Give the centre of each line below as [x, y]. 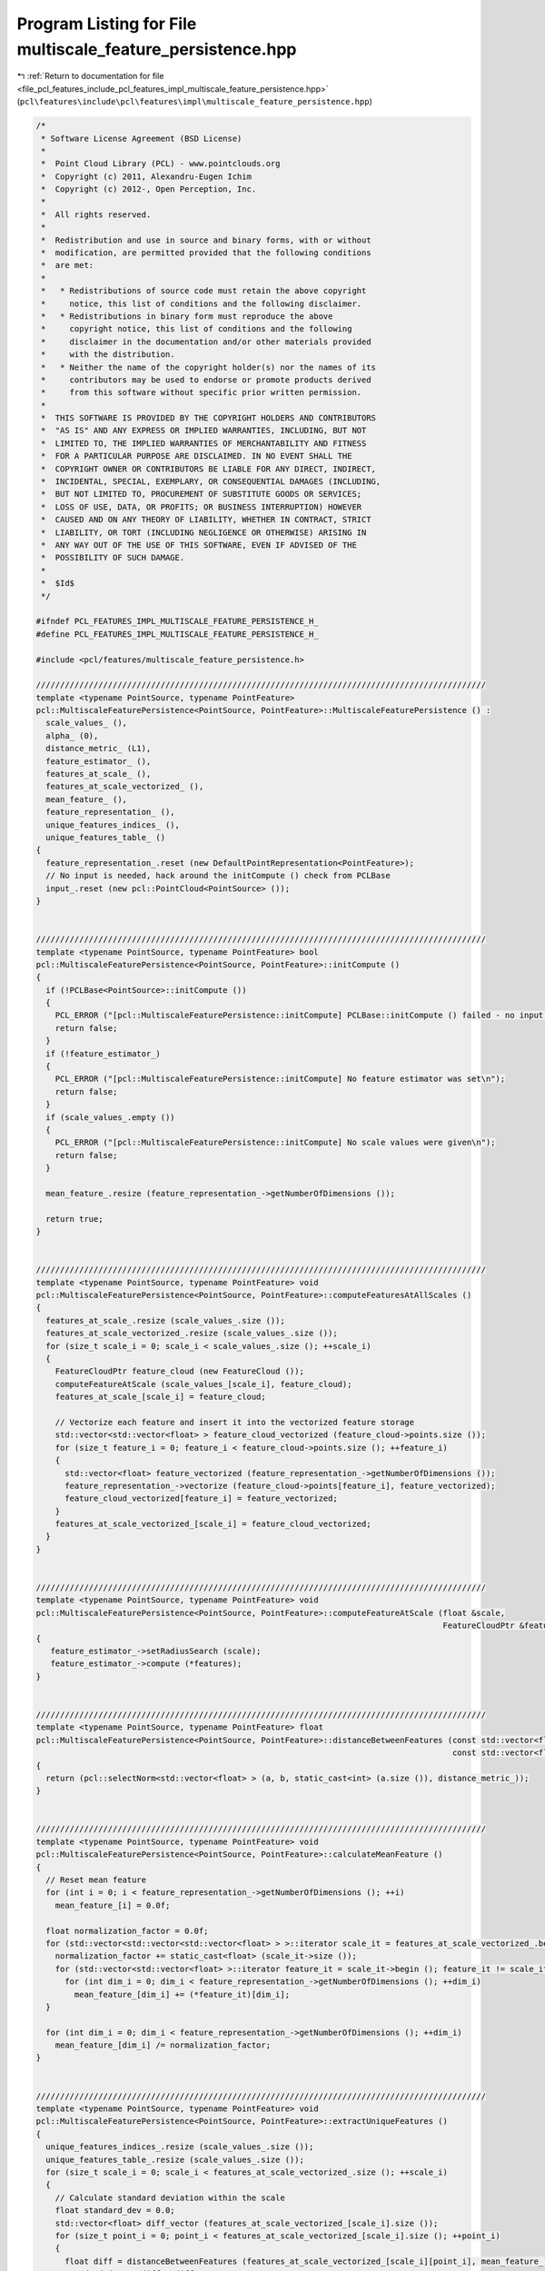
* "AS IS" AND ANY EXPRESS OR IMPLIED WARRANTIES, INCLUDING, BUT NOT [204, 431]
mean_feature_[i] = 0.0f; [113, 1905]
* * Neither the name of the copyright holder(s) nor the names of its [209, 367]
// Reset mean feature [96, 1880]
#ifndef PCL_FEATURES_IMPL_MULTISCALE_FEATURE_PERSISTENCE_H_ [177, 621]
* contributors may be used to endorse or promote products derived [206, 380]
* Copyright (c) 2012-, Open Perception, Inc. [149, 189]
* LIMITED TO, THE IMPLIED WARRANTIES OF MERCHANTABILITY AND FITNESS [204, 443]
